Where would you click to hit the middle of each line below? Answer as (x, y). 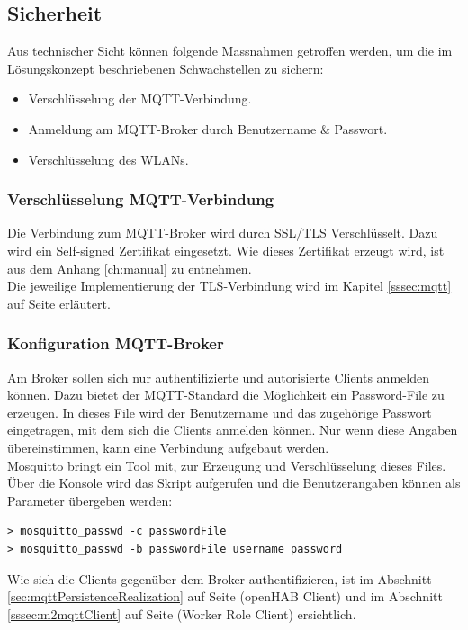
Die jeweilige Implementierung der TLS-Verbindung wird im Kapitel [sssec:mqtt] (229, 286)
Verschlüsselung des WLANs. (108, 159)
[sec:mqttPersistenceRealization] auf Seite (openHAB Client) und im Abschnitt (225, 596)
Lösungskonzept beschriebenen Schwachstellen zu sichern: (166, 68)
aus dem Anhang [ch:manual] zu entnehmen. (130, 268)
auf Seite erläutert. (59, 303)
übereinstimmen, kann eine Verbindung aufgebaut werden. (168, 447)
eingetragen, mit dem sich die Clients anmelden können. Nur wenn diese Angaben (233, 430)
